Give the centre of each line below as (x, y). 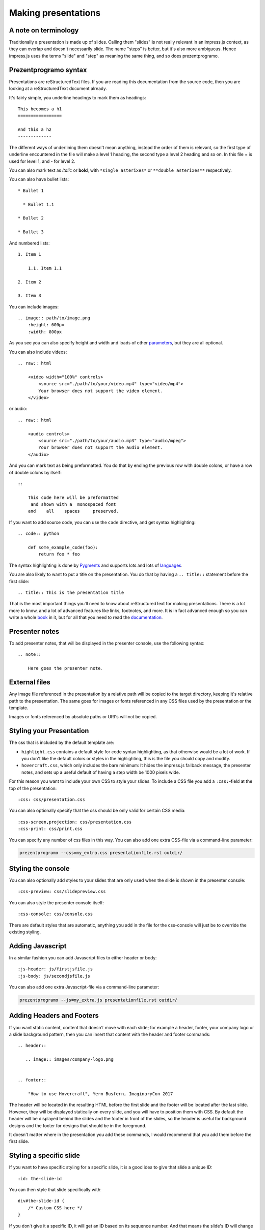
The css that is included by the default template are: (62, 742)
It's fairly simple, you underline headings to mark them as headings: (78, 97)
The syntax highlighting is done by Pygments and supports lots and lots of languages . (96, 565)
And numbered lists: (29, 243)
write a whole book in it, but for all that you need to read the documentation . (86, 617)
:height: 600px (46, 325)
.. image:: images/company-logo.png (69, 1060)
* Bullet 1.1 (39, 204)
